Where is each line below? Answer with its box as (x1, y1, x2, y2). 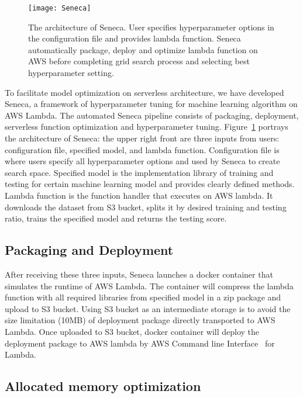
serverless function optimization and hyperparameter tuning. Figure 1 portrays (5, 120, 288, 133)
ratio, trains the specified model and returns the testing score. (5, 212, 227, 224)
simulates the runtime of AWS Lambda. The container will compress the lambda (5, 279, 294, 292)
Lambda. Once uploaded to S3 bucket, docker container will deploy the (5, 325, 260, 337)
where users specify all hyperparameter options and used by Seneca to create (5, 155, 280, 167)
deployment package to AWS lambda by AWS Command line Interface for (5, 337, 275, 349)
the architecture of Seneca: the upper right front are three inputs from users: (5, 132, 280, 144)
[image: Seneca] (28, 4, 91, 12)
